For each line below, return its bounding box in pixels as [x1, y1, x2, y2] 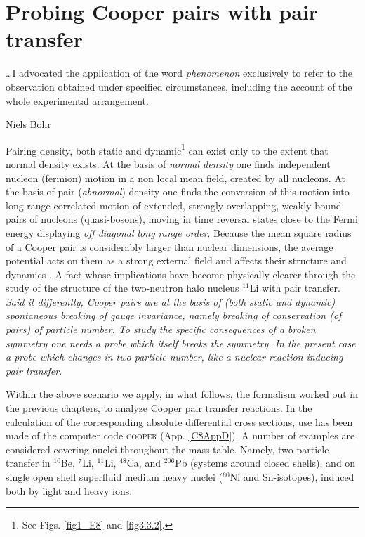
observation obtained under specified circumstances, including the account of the [6, 79, 352, 93]
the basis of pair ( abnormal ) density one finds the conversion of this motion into [6, 184, 350, 199]
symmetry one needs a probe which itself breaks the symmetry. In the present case [6, 335, 356, 350]
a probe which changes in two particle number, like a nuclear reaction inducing [6, 349, 343, 364]
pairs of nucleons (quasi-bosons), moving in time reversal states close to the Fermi [6, 212, 358, 226]
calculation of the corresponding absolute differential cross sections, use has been [6, 414, 353, 429]
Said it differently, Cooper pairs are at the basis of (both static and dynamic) [6, 294, 336, 309]
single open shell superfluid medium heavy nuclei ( [6, 470, 223, 484]
